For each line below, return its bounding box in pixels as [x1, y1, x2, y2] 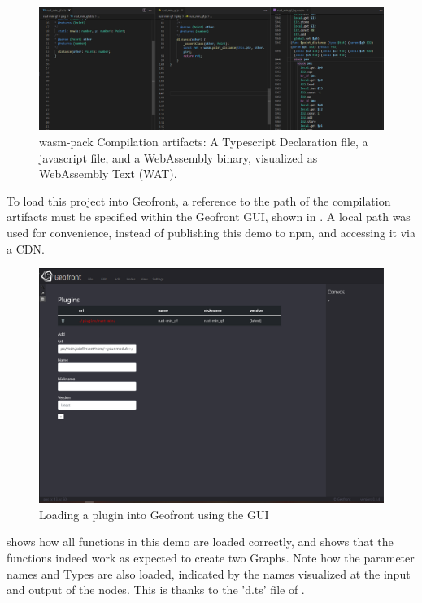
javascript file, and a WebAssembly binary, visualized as [39, 149, 318, 166]
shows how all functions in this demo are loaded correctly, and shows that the [7, 533, 394, 550]
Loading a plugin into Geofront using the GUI [39, 505, 269, 523]
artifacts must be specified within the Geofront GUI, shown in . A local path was [7, 208, 411, 225]
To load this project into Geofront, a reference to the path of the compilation [7, 192, 391, 209]
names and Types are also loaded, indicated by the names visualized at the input [7, 565, 411, 582]
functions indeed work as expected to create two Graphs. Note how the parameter [7, 549, 415, 566]
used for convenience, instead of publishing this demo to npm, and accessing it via [7, 223, 415, 241]
